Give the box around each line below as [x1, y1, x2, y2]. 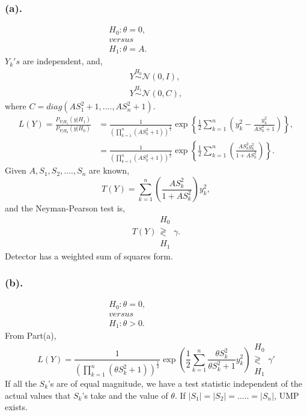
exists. [5, 401, 28, 413]
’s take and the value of [82, 389, 168, 401]
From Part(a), [5, 329, 56, 342]
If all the [5, 377, 37, 390]
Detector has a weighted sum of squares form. [5, 249, 173, 262]
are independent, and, [22, 55, 103, 67]
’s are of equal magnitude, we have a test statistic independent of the [48, 377, 303, 390]
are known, [89, 164, 130, 177]
